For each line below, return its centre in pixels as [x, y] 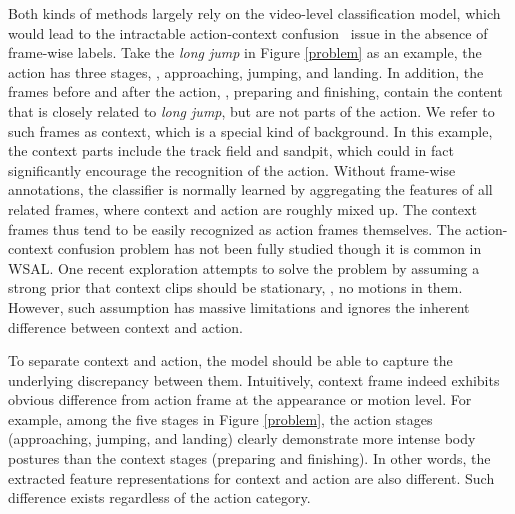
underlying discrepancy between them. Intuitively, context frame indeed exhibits [254, 379]
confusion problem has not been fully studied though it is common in [269, 248]
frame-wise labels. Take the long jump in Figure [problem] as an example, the [245, 52]
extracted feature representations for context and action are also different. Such [251, 477]
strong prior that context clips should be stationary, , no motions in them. [235, 287]
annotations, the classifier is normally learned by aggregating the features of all [250, 189]
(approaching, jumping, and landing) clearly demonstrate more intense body [242, 438]
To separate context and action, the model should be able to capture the [230, 360]
